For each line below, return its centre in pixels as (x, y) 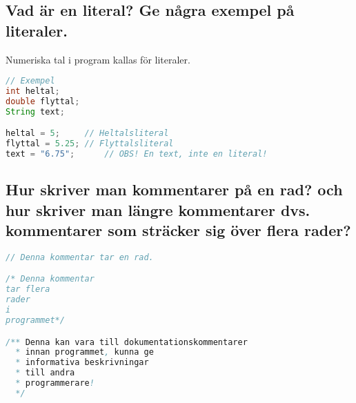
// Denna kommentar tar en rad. (80, 257)
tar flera (28, 289)
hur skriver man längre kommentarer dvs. (158, 209)
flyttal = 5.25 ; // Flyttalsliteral (90, 144)
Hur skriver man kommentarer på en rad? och (174, 189)
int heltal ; (33, 91)
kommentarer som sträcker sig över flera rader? (178, 230)
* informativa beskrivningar (82, 363)
